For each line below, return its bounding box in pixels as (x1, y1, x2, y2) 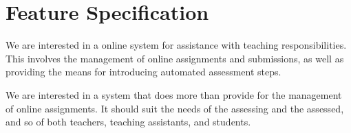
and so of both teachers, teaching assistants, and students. (6, 114, 251, 129)
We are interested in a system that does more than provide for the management (6, 87, 342, 101)
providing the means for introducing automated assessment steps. (6, 64, 281, 79)
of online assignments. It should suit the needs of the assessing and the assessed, (6, 101, 344, 115)
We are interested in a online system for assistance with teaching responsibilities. (6, 38, 347, 52)
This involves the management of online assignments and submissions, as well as (6, 51, 344, 65)
